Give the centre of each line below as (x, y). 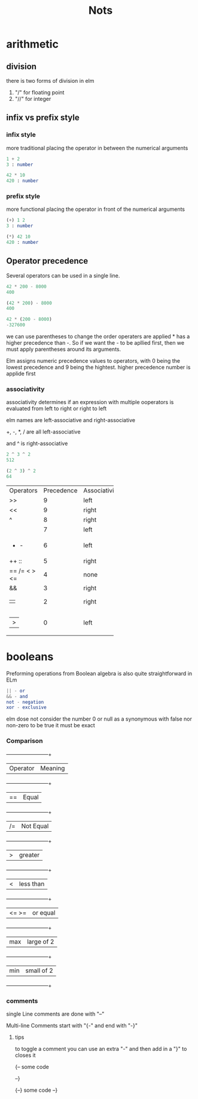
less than (32, 883)
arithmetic (32, 44)
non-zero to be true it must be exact (51, 725)
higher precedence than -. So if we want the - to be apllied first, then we (95, 343)
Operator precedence (47, 261)
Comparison (25, 741)
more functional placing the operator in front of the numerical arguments (96, 209)
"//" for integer (33, 99)
